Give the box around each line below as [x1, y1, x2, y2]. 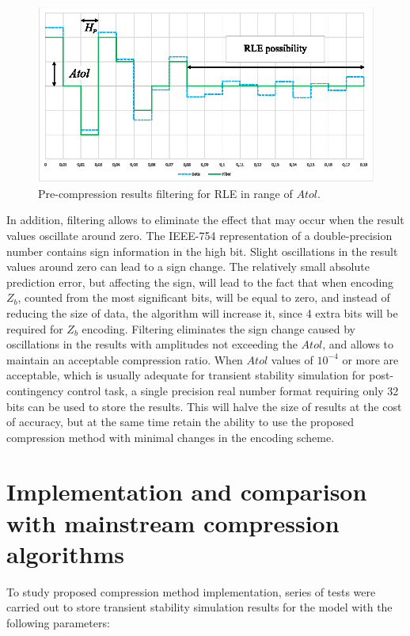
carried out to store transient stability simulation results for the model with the [6, 599, 393, 615]
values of [271, 351, 313, 368]
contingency [6, 382, 64, 398]
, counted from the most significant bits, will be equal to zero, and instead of [17, 289, 390, 306]
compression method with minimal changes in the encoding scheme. [6, 428, 335, 445]
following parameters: [6, 614, 110, 630]
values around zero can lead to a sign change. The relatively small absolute [6, 258, 370, 275]
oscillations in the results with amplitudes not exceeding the [6, 336, 298, 352]
